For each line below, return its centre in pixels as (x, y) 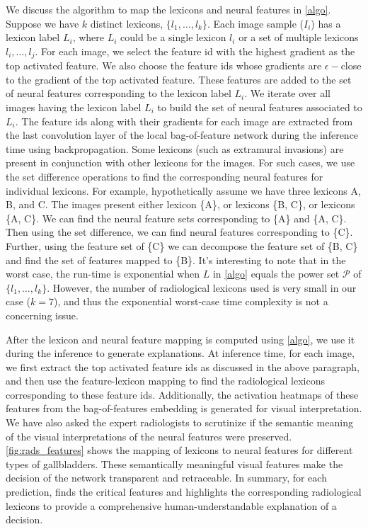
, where (88, 37)
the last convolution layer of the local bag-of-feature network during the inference (182, 135)
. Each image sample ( (255, 23)
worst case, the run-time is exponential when (103, 274)
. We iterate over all (288, 93)
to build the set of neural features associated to (260, 107)
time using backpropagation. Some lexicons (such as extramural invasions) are (175, 148)
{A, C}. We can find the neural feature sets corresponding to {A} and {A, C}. (176, 218)
